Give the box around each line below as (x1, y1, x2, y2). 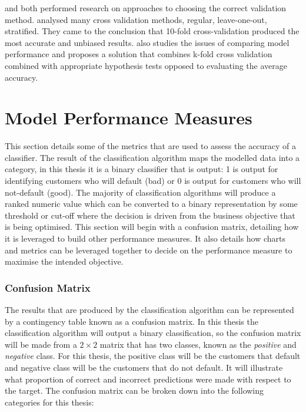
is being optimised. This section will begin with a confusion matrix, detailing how (5, 220, 299, 233)
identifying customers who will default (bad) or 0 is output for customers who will (5, 174, 301, 187)
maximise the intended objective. (5, 255, 124, 268)
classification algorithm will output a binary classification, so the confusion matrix (5, 327, 301, 339)
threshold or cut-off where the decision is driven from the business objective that (5, 209, 295, 221)
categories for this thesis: (5, 395, 94, 408)
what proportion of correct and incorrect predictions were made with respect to (5, 373, 291, 385)
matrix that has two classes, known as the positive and (99, 338, 297, 350)
